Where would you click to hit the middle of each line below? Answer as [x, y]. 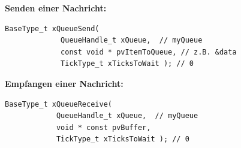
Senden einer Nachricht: [56, 8]
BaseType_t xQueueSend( [52, 28]
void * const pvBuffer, [103, 127]
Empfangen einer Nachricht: [64, 83]
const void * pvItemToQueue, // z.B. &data [149, 52]
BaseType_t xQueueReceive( [58, 104]
